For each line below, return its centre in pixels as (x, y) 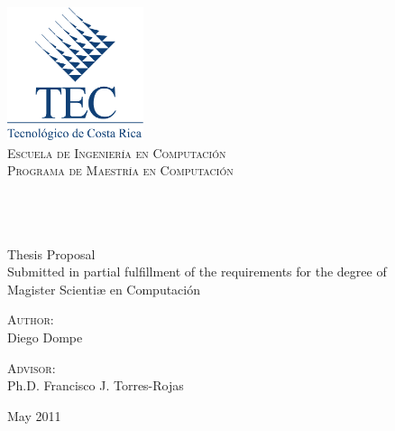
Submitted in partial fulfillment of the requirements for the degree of (197, 272)
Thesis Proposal (51, 253)
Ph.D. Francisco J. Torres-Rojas (96, 385)
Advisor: (32, 367)
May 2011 (34, 415)
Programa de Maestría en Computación (120, 170)
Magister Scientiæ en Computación (104, 289)
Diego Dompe (45, 337)
